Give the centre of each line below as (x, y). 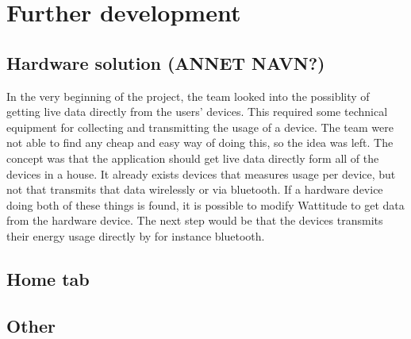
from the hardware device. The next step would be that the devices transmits (195, 220)
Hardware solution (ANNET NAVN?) (166, 62)
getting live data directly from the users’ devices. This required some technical (197, 112)
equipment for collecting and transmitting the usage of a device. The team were (200, 127)
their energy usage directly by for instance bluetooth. (136, 235)
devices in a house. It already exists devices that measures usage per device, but (201, 173)
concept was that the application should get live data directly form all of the (193, 158)
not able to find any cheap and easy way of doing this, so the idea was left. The (200, 143)
